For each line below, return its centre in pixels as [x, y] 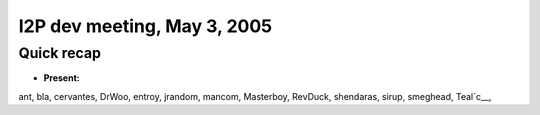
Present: [61, 78]
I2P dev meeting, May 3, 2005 [145, 26]
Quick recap [60, 53]
